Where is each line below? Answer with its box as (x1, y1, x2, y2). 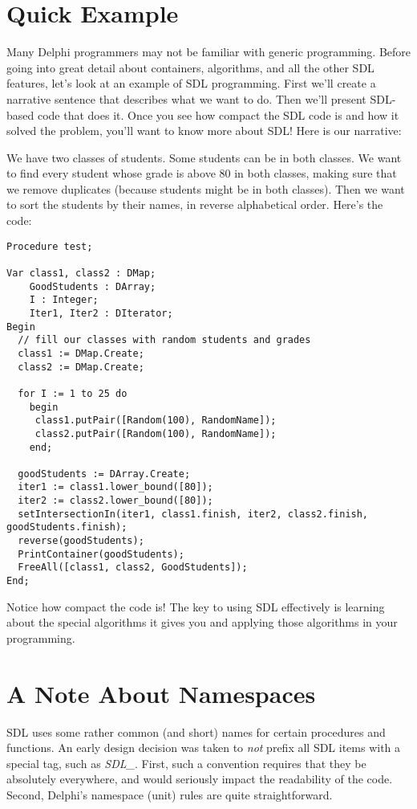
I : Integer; (29, 294, 99, 306)
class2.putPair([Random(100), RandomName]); (34, 427, 277, 439)
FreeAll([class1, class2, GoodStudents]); (18, 562, 248, 574)
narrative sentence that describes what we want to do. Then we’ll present (6, 90, 366, 107)
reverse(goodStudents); (18, 535, 144, 547)
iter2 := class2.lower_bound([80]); (18, 495, 213, 507)
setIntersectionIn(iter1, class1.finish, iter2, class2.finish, (18, 508, 369, 520)
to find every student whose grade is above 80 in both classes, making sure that (6, 165, 397, 182)
